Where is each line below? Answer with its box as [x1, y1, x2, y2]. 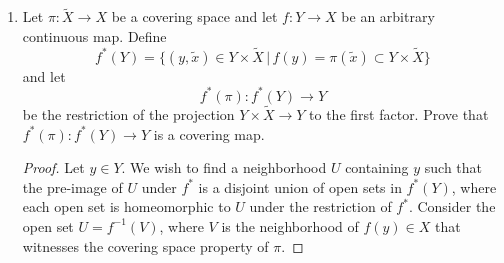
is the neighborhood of [221, 215, 359, 236]
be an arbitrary [341, 6, 435, 27]
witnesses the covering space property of [22, 235, 269, 256]
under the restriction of [249, 196, 392, 217]
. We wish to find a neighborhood [121, 157, 327, 178]
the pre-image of [22, 176, 123, 197]
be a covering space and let [111, 6, 278, 27]
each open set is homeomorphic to [22, 196, 231, 217]
